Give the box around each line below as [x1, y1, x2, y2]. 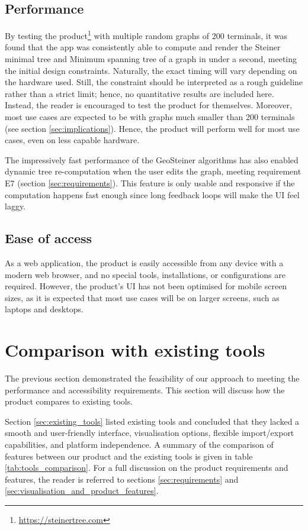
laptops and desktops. [5, 303, 84, 315]
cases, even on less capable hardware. [5, 134, 140, 146]
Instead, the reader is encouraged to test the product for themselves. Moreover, [5, 99, 292, 111]
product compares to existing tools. [5, 395, 133, 408]
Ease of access [5, 229, 92, 247]
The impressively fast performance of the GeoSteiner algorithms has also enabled [5, 153, 299, 166]
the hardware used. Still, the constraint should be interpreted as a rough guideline [5, 76, 303, 88]
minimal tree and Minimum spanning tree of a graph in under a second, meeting [5, 53, 297, 65]
